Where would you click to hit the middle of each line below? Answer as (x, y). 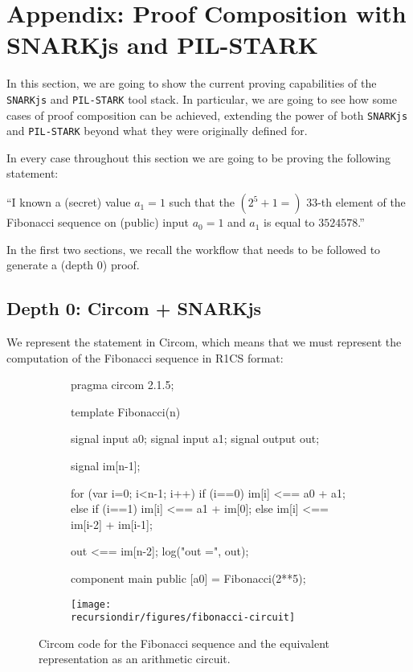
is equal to (289, 222)
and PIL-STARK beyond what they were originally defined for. (157, 131)
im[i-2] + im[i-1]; (112, 524)
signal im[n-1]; (106, 466)
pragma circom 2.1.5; (123, 385)
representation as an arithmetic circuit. (135, 659)
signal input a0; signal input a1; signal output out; (195, 438)
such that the (202, 202)
